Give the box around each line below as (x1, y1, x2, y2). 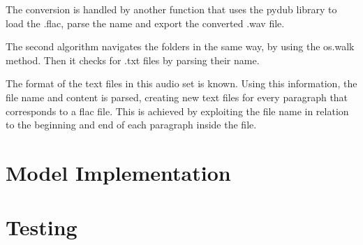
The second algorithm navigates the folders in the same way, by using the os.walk (6, 39, 355, 54)
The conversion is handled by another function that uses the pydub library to (6, 2, 337, 16)
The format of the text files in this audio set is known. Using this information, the (6, 76, 357, 91)
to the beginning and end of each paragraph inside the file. (6, 117, 257, 132)
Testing (6, 213, 77, 242)
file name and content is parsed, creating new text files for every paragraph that (6, 89, 348, 104)
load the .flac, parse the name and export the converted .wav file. (6, 15, 285, 30)
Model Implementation (6, 158, 231, 186)
